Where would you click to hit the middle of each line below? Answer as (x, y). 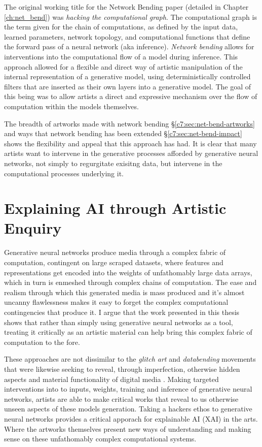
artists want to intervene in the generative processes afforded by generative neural (131, 153)
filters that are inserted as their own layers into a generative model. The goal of (128, 86)
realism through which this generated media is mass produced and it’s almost (124, 292)
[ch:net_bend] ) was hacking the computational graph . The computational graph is (130, 17)
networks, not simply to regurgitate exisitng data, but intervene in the (113, 163)
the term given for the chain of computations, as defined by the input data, (121, 27)
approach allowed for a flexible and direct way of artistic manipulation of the (123, 66)
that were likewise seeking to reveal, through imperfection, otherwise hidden (122, 369)
